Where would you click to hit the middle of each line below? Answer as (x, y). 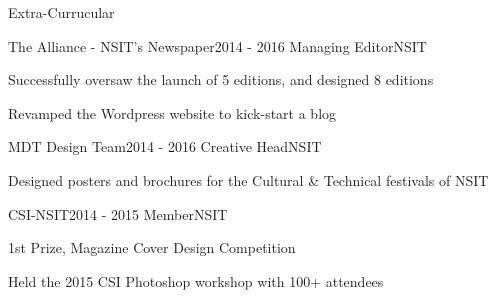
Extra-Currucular (61, 12)
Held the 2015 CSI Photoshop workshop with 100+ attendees (196, 280)
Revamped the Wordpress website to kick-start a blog (172, 112)
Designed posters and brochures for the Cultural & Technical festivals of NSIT (248, 179)
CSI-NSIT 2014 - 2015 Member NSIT (118, 213)
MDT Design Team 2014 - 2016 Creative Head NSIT (165, 146)
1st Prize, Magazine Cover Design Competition (152, 247)
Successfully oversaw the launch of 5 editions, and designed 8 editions (221, 79)
